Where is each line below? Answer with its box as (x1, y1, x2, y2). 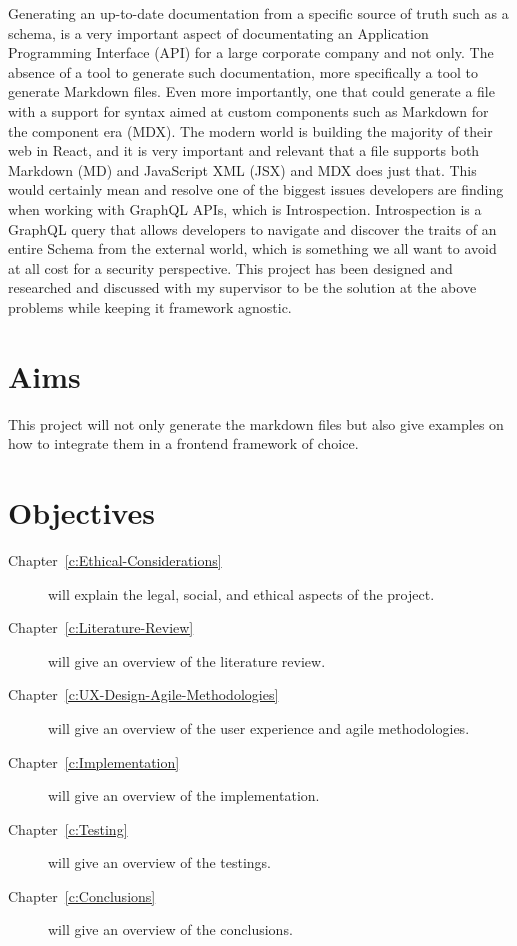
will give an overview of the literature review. (48, 650, 326, 671)
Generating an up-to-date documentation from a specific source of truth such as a (8, 3, 509, 23)
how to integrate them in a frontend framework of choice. (8, 433, 359, 454)
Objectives (8, 492, 155, 532)
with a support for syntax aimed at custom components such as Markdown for (8, 100, 489, 121)
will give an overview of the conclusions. (48, 919, 293, 940)
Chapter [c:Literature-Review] (8, 617, 194, 638)
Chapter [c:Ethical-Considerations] (8, 549, 222, 570)
